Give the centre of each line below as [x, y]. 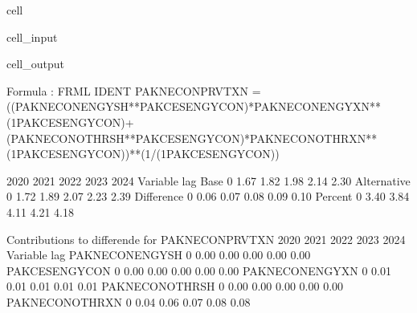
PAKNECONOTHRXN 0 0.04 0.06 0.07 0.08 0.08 [129, 301]
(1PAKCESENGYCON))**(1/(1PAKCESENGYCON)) [143, 154]
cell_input [32, 37]
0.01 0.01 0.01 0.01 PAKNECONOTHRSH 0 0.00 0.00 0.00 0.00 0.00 [175, 286]
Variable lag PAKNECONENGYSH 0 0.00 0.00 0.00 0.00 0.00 [159, 255]
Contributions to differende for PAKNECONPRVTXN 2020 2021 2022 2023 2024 [206, 239]
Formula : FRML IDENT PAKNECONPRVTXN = [134, 90]
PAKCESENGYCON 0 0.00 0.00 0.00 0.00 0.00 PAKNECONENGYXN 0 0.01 [199, 270]
